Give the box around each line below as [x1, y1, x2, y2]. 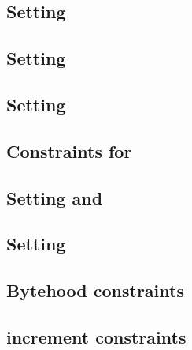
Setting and [6, 185, 103, 209]
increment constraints [6, 324, 186, 348]
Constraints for [6, 138, 132, 163]
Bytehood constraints [6, 278, 184, 303]
